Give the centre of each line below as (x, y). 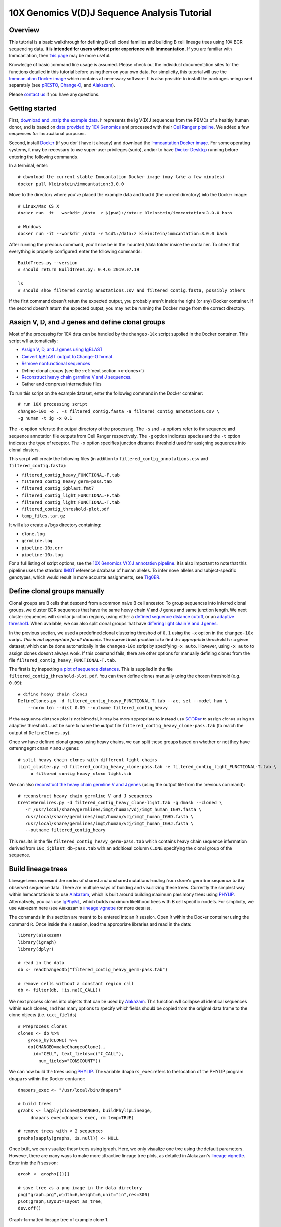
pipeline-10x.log (42, 554)
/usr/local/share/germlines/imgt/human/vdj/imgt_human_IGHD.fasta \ (109, 816)
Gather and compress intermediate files (61, 384)
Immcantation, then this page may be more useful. (60, 55)
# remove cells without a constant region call (76, 983)
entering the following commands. (44, 157)
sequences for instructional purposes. (47, 134)
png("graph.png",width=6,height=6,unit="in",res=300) (84, 1195)
